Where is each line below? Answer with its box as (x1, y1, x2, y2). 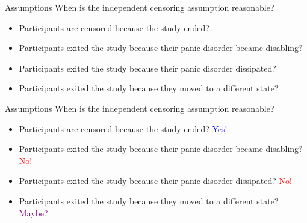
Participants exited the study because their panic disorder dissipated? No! (19, 174, 292, 187)
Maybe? (19, 206, 48, 219)
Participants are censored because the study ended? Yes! (19, 122, 228, 135)
